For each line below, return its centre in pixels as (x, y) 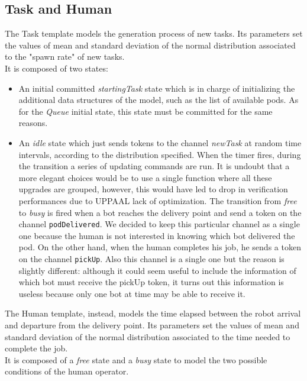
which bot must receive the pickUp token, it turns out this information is (151, 282)
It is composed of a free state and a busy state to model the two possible (136, 359)
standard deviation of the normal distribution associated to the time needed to (148, 336)
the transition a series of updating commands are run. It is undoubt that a (154, 166)
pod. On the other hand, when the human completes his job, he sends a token (160, 247)
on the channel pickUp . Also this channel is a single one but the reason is (151, 258)
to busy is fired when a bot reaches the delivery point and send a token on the (160, 212)
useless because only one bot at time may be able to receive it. (132, 293)
